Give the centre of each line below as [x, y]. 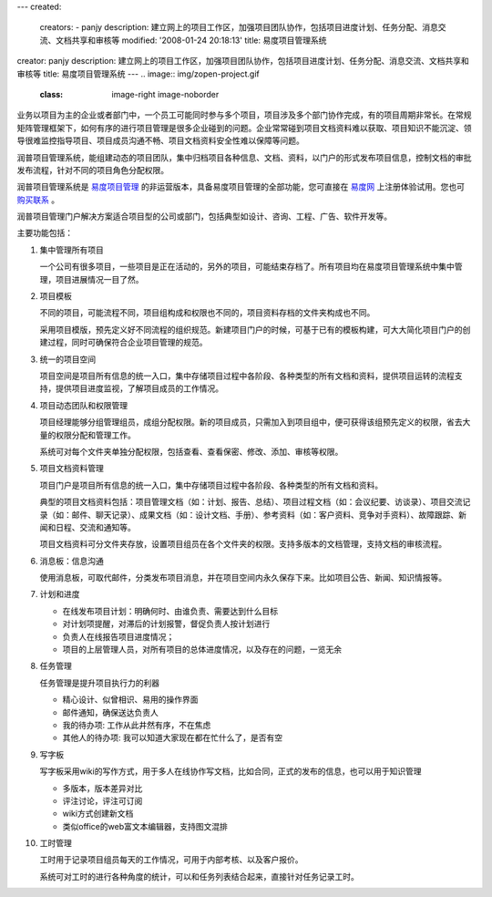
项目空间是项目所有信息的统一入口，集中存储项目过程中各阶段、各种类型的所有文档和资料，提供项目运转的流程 [247, 376]
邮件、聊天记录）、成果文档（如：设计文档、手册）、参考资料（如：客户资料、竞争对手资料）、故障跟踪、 [265, 514]
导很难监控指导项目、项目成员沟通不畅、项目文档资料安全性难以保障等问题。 [160, 140]
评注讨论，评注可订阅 [102, 800]
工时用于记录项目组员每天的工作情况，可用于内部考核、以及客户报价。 [171, 860]
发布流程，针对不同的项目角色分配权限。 [92, 170]
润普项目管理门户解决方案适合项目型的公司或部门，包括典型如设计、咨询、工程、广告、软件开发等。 [204, 217]
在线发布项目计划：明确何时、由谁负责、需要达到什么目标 [170, 611]
